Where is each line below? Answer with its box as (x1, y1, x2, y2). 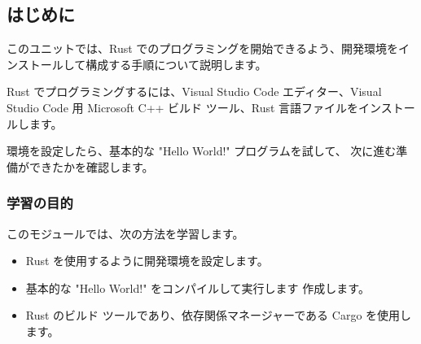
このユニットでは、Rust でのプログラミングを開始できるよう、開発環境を (7, 40, 399, 57)
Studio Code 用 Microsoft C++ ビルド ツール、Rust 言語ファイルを (7, 98, 359, 115)
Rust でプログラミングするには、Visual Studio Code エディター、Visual (7, 83, 382, 100)
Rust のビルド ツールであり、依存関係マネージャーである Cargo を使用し (25, 307, 412, 324)
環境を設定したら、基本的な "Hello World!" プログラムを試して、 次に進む (7, 142, 397, 159)
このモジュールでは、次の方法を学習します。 (7, 224, 244, 242)
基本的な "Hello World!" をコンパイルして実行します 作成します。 (25, 279, 370, 296)
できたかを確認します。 (29, 158, 154, 175)
